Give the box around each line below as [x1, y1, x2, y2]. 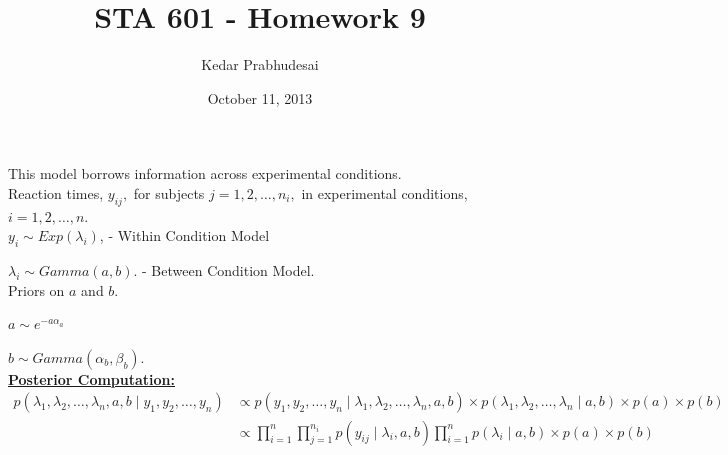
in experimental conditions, [301, 182, 468, 203]
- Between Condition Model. [142, 260, 315, 281]
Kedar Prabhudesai [201, 54, 319, 75]
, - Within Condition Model [99, 225, 270, 246]
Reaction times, [8, 182, 104, 203]
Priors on [8, 279, 65, 300]
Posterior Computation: [8, 368, 176, 389]
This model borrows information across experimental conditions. [8, 163, 402, 184]
